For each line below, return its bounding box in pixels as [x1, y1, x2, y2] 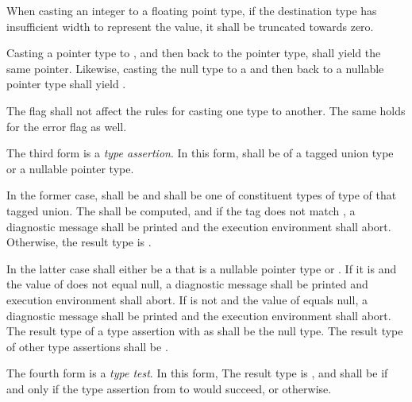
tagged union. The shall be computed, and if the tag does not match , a [6, 202, 356, 218]
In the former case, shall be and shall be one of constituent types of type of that [6, 187, 397, 203]
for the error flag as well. [6, 118, 127, 134]
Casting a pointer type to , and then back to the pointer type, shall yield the [6, 44, 381, 61]
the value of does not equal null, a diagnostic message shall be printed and [6, 276, 368, 292]
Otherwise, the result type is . [6, 234, 152, 250]
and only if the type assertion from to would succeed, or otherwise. [6, 380, 332, 396]
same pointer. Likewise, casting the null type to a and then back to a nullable [6, 60, 384, 76]
